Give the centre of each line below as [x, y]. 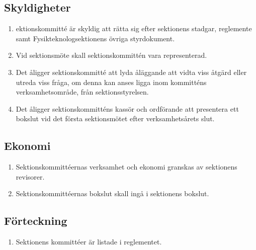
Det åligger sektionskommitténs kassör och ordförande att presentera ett [127, 108]
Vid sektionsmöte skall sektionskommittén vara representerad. [111, 55]
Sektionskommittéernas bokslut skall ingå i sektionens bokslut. [112, 193]
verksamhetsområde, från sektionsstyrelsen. [82, 92]
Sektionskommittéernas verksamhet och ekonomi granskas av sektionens [126, 167]
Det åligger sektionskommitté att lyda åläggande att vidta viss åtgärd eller [131, 72]
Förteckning [36, 221]
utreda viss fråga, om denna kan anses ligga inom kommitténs [111, 82]
